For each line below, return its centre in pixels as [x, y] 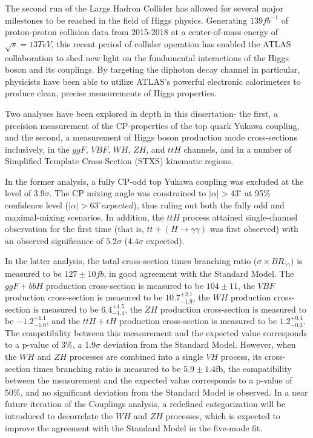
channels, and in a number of [238, 149]
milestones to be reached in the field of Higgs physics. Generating [126, 20]
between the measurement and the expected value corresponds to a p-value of [149, 380]
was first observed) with [254, 229]
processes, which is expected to [223, 416]
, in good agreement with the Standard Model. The [199, 273]
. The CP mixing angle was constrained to [128, 193]
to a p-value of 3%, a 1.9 [51, 344]
